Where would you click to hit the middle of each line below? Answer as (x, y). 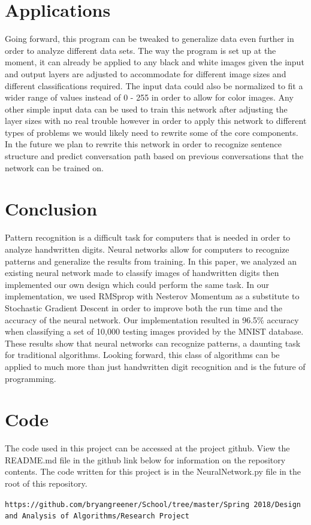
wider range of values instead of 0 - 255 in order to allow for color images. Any (149, 97)
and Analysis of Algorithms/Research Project (97, 516)
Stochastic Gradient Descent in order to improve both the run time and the (144, 307)
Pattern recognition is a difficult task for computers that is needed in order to (148, 237)
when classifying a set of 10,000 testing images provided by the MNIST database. (154, 331)
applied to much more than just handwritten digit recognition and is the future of (155, 366)
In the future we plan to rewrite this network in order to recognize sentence (143, 144)
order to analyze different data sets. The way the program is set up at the (141, 50)
